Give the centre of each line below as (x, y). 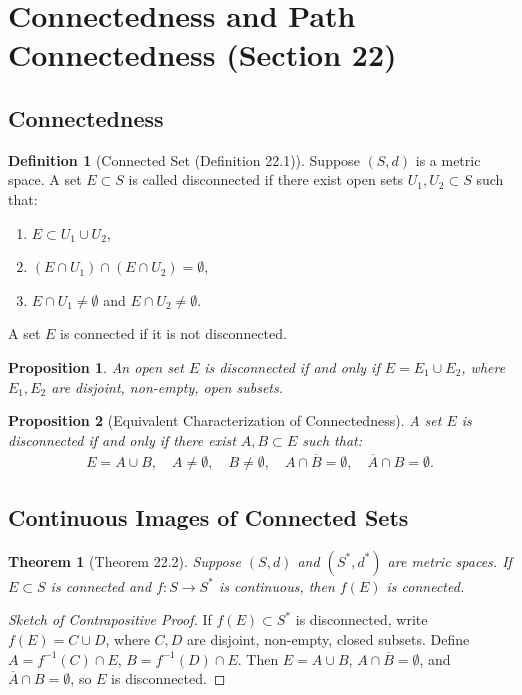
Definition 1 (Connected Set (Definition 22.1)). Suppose (184, 159)
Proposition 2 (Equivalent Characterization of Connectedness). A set (225, 420)
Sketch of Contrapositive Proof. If (110, 619)
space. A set (45, 179)
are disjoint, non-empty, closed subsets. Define (328, 638)
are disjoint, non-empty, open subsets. (167, 386)
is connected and (101, 585)
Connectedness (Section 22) (202, 54)
